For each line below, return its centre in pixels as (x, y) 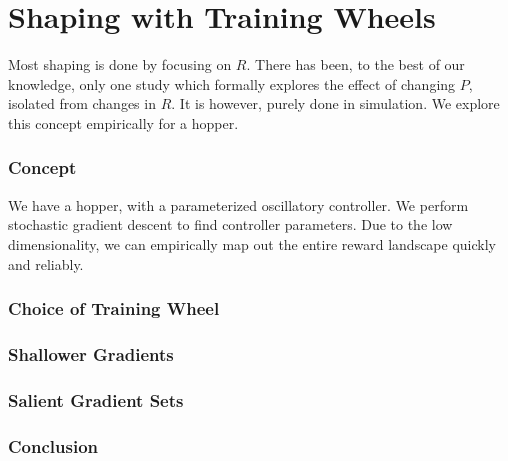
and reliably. (46, 263)
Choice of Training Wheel (114, 308)
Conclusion (53, 445)
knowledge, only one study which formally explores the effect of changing (232, 83)
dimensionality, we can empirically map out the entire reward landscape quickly (252, 243)
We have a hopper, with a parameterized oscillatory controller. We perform (238, 204)
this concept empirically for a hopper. (123, 122)
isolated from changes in (82, 103)
